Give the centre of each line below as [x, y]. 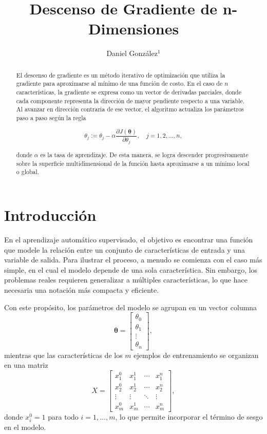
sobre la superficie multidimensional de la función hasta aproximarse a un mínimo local [133, 163]
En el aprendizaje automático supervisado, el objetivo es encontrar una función [129, 239]
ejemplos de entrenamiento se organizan [196, 355]
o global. [28, 172]
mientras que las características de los [63, 355]
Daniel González [132, 53]
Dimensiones [133, 29]
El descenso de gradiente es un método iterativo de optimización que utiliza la [121, 75]
